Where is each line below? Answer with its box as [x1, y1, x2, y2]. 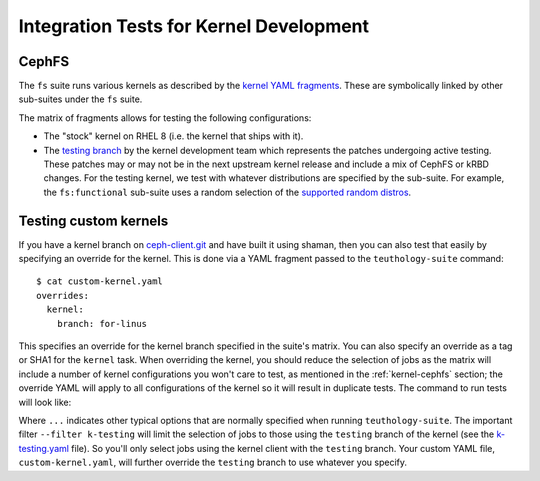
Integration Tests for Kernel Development [18, 15, 370, 37]
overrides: [36, 290, 90, 301]
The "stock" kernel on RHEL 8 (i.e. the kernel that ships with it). [43, 130, 304, 142]
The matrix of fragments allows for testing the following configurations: [18, 111, 312, 124]
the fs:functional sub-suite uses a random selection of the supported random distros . [43, 186, 412, 198]
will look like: [18, 396, 72, 408]
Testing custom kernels [18, 212, 169, 229]
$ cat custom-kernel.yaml [36, 276, 164, 287]
